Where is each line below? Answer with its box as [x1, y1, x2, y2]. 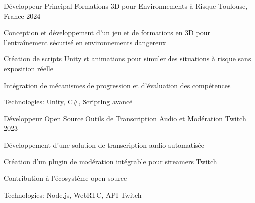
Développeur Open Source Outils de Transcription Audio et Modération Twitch [4, 113, 246, 123]
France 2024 [4, 10, 41, 21]
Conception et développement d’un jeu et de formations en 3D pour [4, 27, 210, 38]
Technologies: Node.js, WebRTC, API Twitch [4, 189, 142, 200]
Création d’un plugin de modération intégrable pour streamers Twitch [4, 156, 217, 166]
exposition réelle [4, 63, 53, 73]
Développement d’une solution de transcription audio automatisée [4, 139, 205, 150]
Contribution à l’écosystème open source [4, 173, 127, 183]
